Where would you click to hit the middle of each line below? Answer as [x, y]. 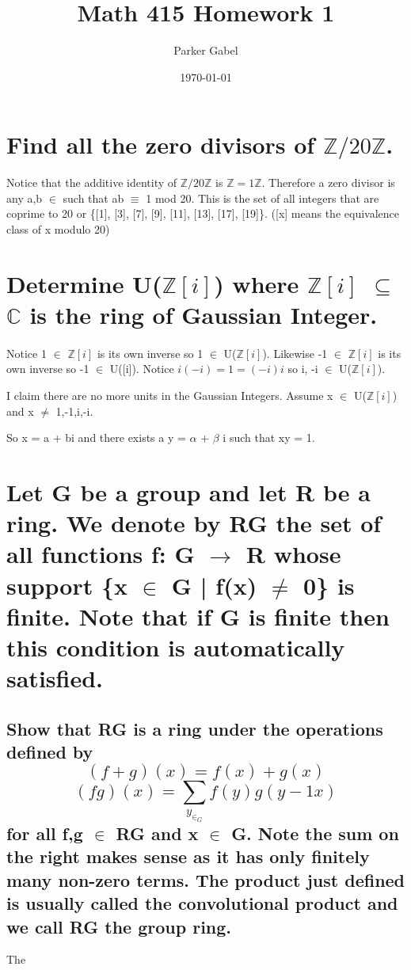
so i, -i [303, 369]
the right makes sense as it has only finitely [188, 856]
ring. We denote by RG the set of [194, 523]
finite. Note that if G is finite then [198, 616]
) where [257, 283]
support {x [67, 585]
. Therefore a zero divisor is [328, 183]
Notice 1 [27, 353]
